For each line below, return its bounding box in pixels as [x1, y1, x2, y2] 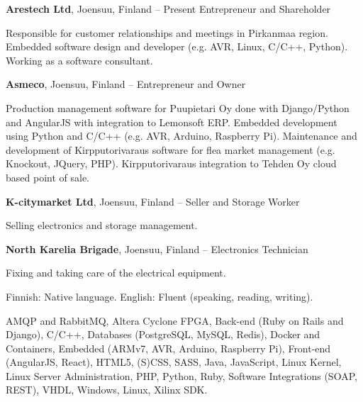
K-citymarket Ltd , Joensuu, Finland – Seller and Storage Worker [6, 194, 300, 208]
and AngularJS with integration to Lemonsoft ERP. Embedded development [6, 114, 337, 129]
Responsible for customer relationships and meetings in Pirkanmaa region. [6, 25, 328, 40]
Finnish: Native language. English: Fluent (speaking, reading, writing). [6, 289, 313, 303]
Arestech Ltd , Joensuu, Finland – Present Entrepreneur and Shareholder [6, 1, 331, 16]
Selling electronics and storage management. [6, 218, 198, 233]
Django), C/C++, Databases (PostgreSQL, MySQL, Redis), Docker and [6, 327, 320, 342]
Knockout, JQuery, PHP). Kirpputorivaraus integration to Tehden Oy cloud [6, 156, 337, 171]
